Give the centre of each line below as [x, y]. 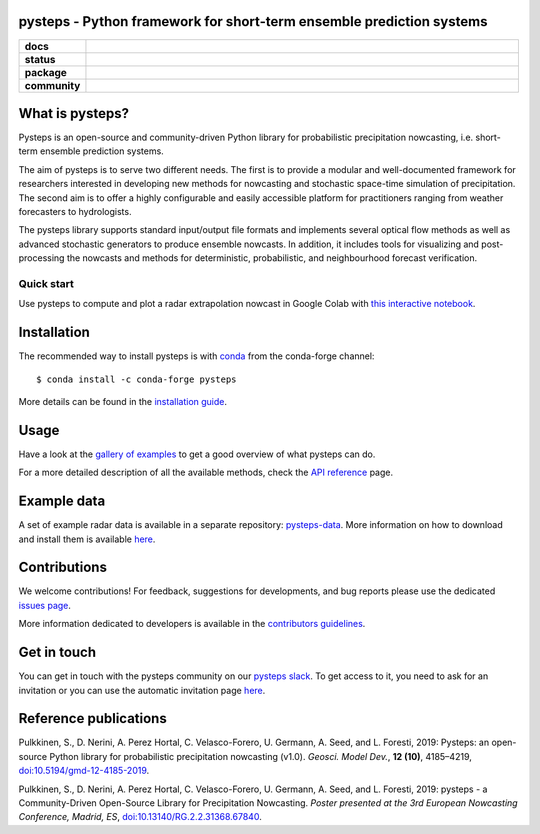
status [40, 59]
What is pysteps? [74, 113]
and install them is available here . [87, 539]
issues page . [45, 605]
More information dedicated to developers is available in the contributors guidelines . [192, 624]
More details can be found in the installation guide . [123, 401]
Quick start [46, 283]
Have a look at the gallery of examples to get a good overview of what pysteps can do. [197, 454]
